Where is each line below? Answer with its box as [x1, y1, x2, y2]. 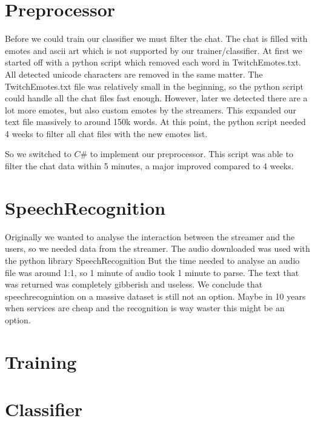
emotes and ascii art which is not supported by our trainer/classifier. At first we [5, 44, 302, 56]
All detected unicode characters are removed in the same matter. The [5, 67, 263, 80]
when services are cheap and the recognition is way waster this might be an [5, 301, 285, 314]
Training [5, 349, 77, 374]
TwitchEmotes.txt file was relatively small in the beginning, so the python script [5, 79, 303, 92]
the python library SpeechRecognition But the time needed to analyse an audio [5, 254, 300, 266]
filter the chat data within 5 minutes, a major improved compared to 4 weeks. [5, 160, 294, 172]
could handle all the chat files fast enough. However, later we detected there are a [5, 92, 308, 104]
